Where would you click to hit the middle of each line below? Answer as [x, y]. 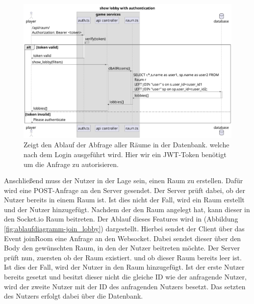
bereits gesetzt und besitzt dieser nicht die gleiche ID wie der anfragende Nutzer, [125, 277]
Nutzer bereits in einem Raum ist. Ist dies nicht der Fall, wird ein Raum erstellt [124, 200]
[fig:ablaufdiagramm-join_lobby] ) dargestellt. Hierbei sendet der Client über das [124, 229]
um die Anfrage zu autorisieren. [71, 164]
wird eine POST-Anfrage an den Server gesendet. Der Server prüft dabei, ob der [125, 190]
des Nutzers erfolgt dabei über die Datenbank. [74, 296]
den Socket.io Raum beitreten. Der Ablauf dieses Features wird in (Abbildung [121, 219]
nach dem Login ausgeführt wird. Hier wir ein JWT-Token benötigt [125, 154]
